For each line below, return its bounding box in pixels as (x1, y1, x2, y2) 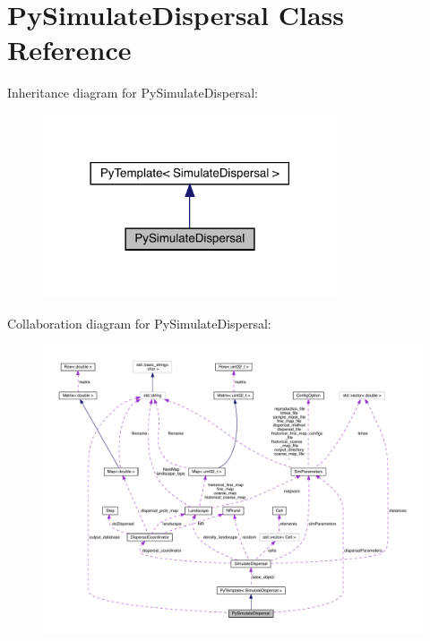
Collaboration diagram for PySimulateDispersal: (7, 313, 271, 332)
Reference (7, 31, 132, 68)
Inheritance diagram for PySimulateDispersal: (7, 83, 258, 102)
